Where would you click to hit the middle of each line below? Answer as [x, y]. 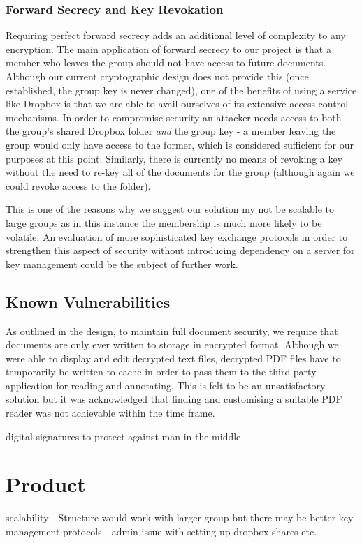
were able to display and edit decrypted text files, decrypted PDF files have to [173, 358]
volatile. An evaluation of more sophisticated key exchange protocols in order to [177, 236]
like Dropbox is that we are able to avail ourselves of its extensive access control [177, 104]
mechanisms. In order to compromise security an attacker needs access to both [174, 117]
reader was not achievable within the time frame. [110, 413]
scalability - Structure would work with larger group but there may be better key [180, 518]
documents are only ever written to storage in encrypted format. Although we [172, 344]
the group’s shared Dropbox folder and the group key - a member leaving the [171, 131]
